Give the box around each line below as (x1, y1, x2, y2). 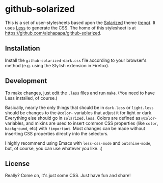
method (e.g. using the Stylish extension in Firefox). (5, 62, 109, 68)
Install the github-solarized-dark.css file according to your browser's (5, 57, 147, 63)
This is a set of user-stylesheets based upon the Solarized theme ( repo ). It (5, 20, 156, 26)
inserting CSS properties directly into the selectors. (5, 131, 109, 136)
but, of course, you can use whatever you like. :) (5, 145, 103, 151)
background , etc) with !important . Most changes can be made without (5, 125, 146, 131)
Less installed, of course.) (5, 95, 57, 101)
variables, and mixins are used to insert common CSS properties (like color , (5, 120, 159, 126)
